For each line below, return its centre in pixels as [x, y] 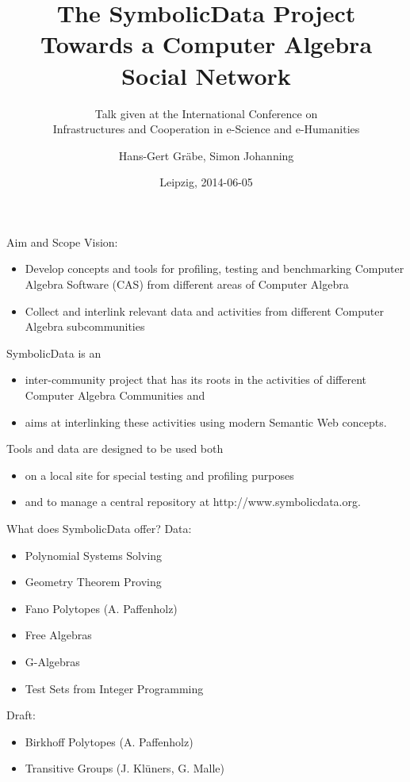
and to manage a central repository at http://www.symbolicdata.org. [193, 502]
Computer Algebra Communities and [115, 395]
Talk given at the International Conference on [206, 113]
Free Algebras [58, 635]
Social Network [206, 75]
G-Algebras [52, 661]
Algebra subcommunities [85, 326]
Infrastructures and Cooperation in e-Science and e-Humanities [206, 129]
